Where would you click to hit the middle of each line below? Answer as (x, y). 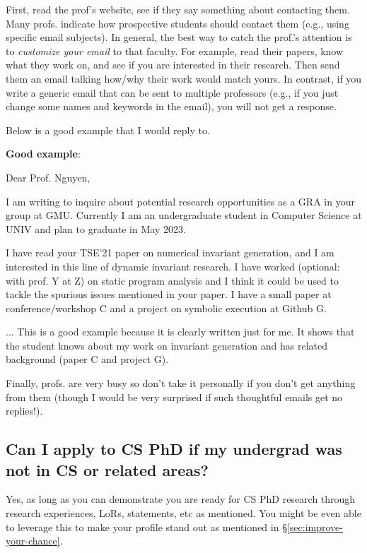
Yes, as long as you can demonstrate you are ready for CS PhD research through (181, 499)
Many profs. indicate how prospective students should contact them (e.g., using (177, 23)
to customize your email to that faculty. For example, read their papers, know (175, 50)
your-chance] (33, 541)
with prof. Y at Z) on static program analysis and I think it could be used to (173, 280)
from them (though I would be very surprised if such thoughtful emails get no (174, 397)
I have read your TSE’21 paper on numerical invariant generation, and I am (170, 252)
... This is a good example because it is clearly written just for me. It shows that (180, 332)
